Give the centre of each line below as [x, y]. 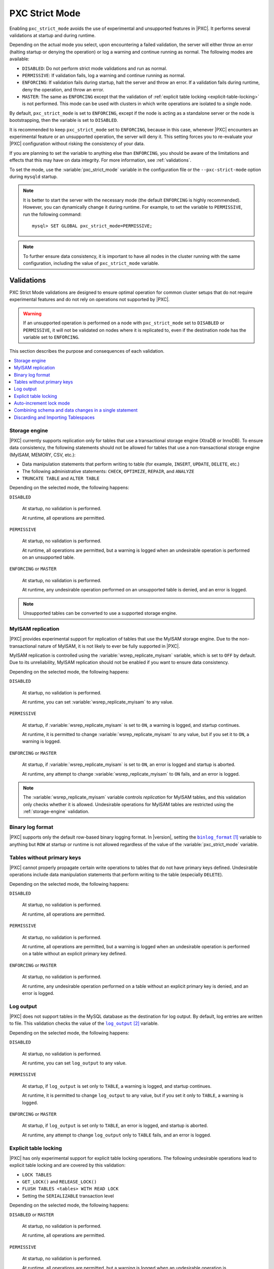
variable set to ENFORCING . [51, 337]
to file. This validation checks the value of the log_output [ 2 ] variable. [84, 1023]
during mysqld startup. [33, 176]
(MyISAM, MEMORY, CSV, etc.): [43, 455]
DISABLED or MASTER [32, 1214]
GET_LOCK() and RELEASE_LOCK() [59, 1182]
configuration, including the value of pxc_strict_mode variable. [91, 263]
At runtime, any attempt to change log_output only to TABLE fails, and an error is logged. [117, 1135]
